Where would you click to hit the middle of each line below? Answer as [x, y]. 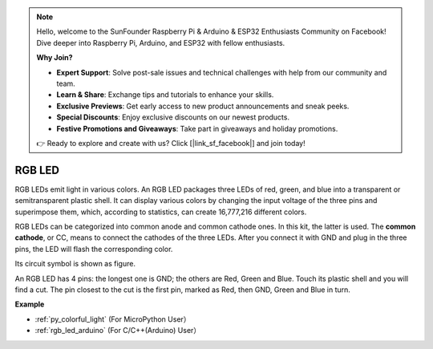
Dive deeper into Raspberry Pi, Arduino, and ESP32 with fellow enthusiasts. [161, 43]
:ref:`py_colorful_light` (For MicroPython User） [113, 319]
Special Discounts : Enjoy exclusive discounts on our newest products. [173, 117]
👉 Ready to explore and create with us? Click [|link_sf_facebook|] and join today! [171, 143]
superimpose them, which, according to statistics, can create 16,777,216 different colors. [161, 212]
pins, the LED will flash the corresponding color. [94, 249]
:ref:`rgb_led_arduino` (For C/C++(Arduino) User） [118, 331]
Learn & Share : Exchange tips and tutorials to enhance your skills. [165, 95]
